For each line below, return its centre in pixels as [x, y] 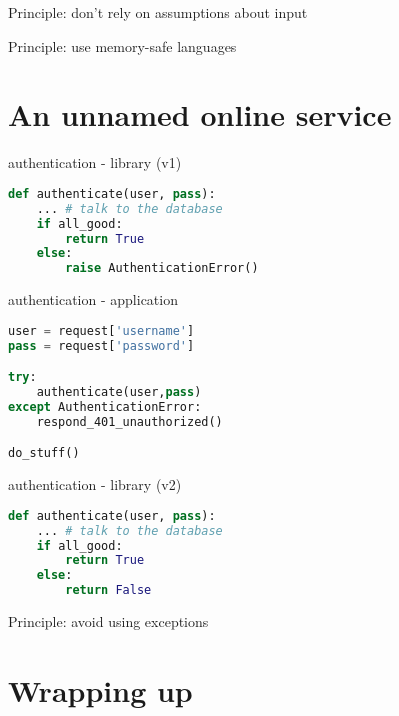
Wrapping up [100, 689]
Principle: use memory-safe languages [122, 45]
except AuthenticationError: [105, 406]
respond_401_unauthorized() [129, 421]
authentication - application [93, 299]
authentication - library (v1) [95, 162]
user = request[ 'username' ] [101, 330]
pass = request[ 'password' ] [101, 345]
